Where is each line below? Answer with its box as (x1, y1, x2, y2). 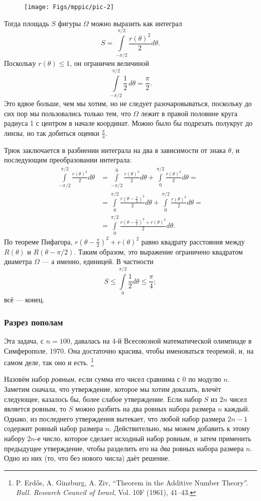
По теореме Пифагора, (4, 236, 73, 246)
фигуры (58, 18, 81, 28)
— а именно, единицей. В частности (42, 256, 154, 267)
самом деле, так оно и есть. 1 (4, 356, 94, 367)
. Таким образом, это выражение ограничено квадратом (74, 246, 243, 257)
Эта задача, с (4, 335, 44, 346)
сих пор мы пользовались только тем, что (4, 108, 131, 118)
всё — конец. (4, 294, 45, 305)
